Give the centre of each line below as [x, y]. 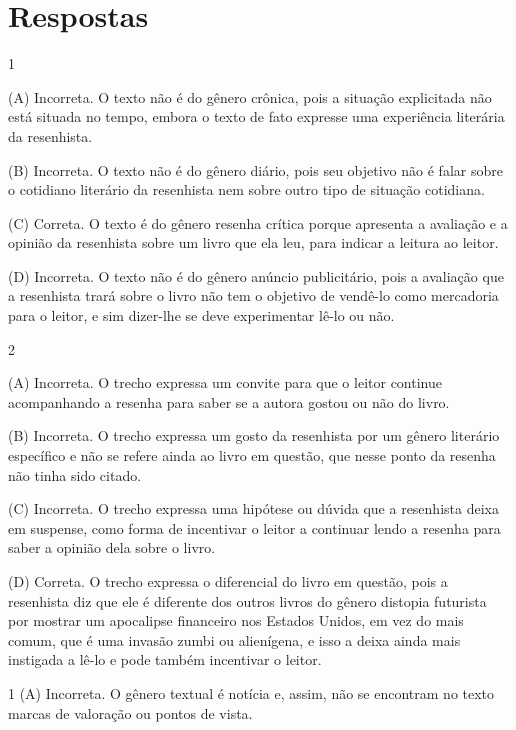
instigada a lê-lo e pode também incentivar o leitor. [165, 659]
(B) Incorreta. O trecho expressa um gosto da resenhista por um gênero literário [254, 435]
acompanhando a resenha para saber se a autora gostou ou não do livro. [229, 401]
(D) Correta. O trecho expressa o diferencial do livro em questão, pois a [228, 581]
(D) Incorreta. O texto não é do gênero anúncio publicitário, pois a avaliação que [256, 275]
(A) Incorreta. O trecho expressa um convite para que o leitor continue [225, 382]
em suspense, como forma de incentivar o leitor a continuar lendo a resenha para [254, 527]
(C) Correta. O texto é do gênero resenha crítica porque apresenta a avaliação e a [258, 222]
